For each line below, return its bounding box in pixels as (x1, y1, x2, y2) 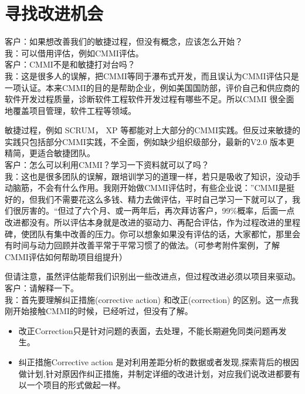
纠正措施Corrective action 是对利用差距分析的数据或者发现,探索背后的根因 (18, 355, 299, 368)
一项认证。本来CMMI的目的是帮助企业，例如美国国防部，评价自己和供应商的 (5, 81, 300, 93)
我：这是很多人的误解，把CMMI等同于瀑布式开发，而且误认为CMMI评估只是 (5, 69, 299, 82)
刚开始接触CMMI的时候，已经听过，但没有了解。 (5, 305, 193, 317)
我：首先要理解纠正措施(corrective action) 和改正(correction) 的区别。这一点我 (5, 293, 299, 305)
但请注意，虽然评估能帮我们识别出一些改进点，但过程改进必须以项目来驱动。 (5, 270, 300, 282)
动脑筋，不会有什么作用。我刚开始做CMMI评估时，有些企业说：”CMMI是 (5, 181, 287, 194)
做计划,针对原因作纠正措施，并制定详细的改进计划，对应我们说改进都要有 (18, 367, 300, 379)
